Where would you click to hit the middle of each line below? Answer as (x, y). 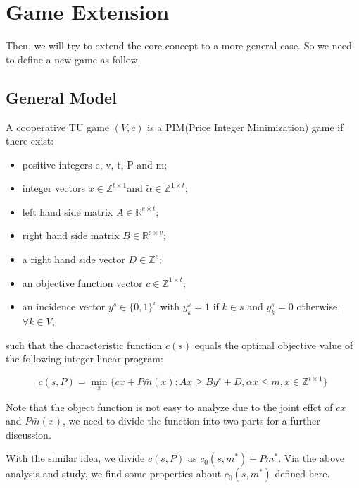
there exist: (30, 141)
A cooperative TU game (58, 127)
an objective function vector (82, 282)
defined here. (302, 474)
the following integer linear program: (84, 359)
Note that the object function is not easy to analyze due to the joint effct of (169, 407)
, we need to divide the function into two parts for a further (191, 421)
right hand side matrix (71, 235)
